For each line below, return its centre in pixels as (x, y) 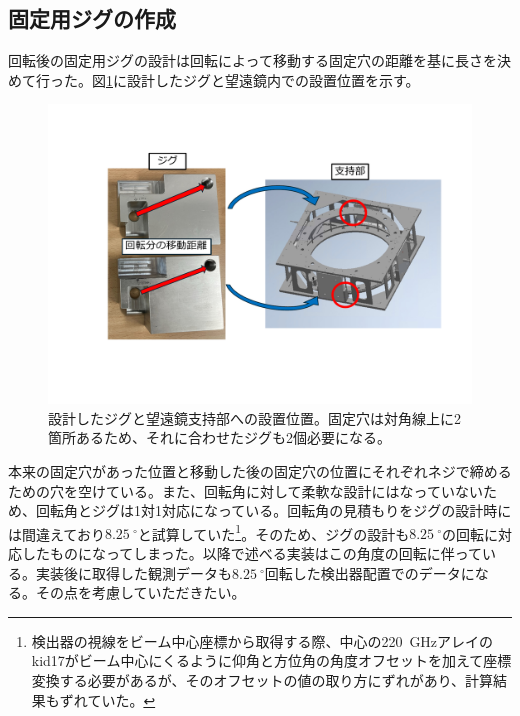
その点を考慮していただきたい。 (140, 592)
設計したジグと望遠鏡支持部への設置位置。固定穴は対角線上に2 (254, 417)
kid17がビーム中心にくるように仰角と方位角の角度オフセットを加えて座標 (271, 660)
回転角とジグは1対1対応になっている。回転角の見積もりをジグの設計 (259, 510)
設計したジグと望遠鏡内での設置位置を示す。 (273, 79)
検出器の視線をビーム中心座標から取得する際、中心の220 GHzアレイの (262, 640)
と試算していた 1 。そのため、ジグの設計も (273, 532)
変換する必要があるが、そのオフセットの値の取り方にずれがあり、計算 (262, 679)
